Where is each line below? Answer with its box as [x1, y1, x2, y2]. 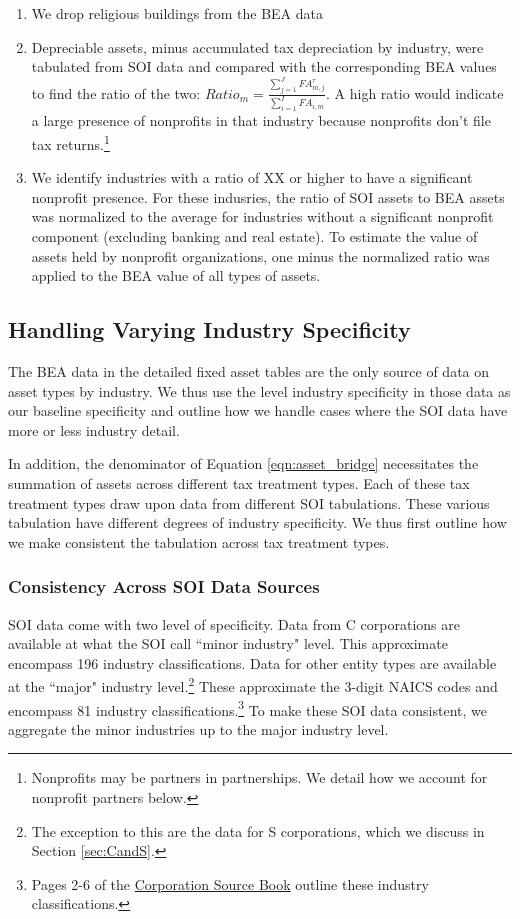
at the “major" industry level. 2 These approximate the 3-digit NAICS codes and [8, 673, 498, 697]
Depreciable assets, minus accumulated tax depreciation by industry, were [31, 36, 484, 57]
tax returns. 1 [31, 131, 110, 154]
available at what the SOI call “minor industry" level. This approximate [8, 633, 448, 654]
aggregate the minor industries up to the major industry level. [8, 718, 389, 739]
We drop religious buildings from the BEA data [31, 3, 323, 23]
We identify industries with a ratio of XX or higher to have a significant [31, 167, 473, 188]
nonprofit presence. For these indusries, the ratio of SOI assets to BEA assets [31, 186, 505, 207]
